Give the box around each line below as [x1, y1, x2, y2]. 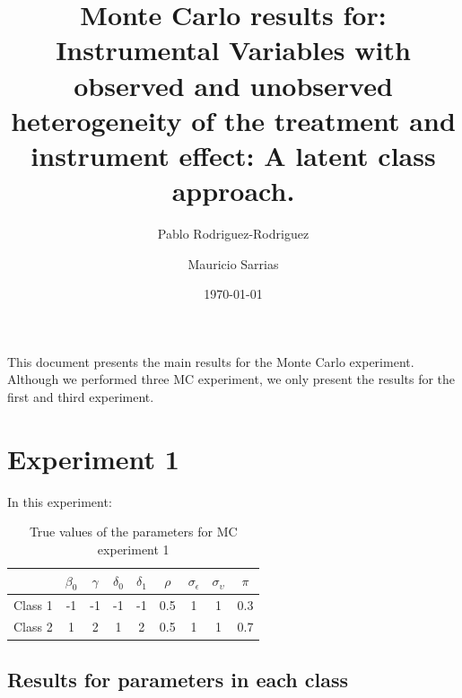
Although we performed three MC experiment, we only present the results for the [7, 370, 456, 388]
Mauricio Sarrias [187, 254, 279, 273]
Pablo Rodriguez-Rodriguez [157, 224, 309, 243]
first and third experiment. [7, 388, 154, 406]
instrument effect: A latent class [31, 136, 436, 173]
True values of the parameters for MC [29, 522, 238, 541]
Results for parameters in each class [7, 665, 348, 693]
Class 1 [13, 595, 53, 614]
